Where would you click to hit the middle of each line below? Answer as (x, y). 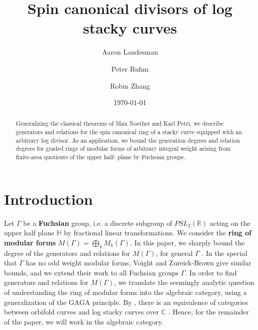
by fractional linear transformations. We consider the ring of (157, 233)
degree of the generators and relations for (67, 253)
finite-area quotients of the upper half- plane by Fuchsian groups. (100, 157)
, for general (174, 253)
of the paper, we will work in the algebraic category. (84, 321)
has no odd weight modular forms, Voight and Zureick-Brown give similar (138, 263)
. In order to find (211, 272)
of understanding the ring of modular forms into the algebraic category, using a (125, 292)
